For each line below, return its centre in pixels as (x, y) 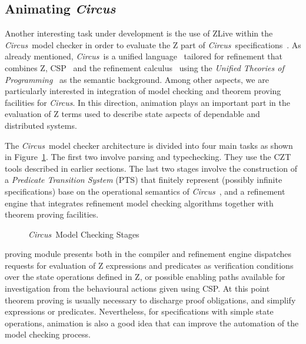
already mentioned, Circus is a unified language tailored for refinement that (144, 56)
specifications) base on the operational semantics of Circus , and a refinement (145, 191)
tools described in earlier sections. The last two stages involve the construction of (151, 168)
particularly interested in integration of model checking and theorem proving (143, 91)
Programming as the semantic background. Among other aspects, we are (137, 79)
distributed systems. (41, 125)
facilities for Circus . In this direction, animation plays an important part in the (147, 102)
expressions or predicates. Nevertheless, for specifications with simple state (139, 311)
